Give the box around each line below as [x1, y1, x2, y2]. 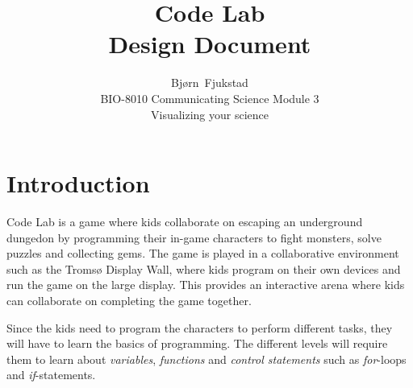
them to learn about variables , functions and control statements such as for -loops [6, 350, 407, 367]
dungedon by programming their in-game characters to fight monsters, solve [6, 229, 382, 246]
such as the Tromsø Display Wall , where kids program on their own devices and [6, 260, 401, 277]
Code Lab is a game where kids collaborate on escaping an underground [6, 213, 363, 230]
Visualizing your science [150, 105, 269, 122]
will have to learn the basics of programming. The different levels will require [6, 335, 388, 352]
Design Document [108, 27, 311, 60]
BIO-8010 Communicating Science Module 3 [100, 89, 319, 106]
